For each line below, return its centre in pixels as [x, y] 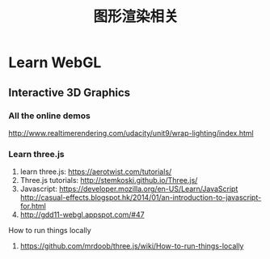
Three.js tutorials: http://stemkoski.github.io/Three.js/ [109, 180]
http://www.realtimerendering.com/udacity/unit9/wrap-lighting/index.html [131, 133]
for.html [33, 206]
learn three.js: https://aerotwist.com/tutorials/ [96, 172]
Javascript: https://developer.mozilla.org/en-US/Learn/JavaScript [129, 189]
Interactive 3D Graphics [70, 93]
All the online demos [49, 116]
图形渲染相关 [135, 17]
